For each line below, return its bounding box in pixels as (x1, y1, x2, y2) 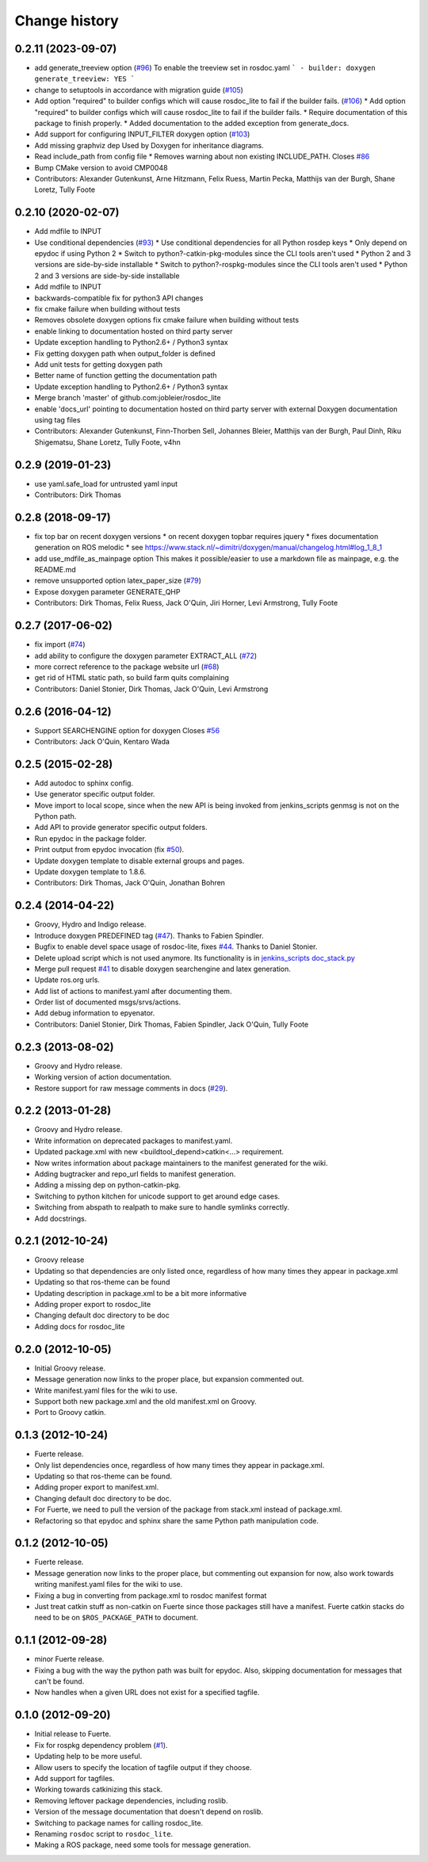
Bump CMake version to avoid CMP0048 (34, 162, 168, 172)
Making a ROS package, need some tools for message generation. (34, 1840, 251, 1850)
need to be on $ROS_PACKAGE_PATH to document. (34, 1613, 198, 1623)
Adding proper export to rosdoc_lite (34, 1300, 151, 1310)
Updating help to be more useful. (34, 1752, 143, 1761)
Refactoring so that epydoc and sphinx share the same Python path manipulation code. (34, 1516, 319, 1525)
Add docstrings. (34, 1214, 87, 1223)
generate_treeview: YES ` (34, 75, 136, 83)
